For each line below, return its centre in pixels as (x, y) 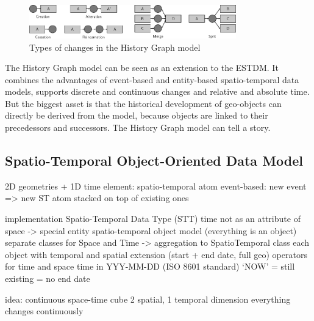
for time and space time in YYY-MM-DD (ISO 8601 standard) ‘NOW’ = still (150, 266)
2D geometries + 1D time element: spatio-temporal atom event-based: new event (156, 186)
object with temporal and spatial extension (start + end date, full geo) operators (156, 254)
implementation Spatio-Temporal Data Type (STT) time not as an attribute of (153, 219)
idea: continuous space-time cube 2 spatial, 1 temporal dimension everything (148, 299)
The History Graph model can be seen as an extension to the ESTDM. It (142, 68)
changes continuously (44, 311)
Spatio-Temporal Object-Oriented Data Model (154, 160)
